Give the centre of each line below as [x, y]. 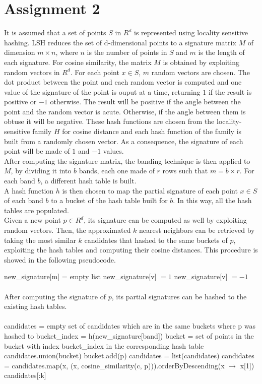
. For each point [95, 72]
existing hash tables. [36, 306]
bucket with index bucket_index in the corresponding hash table [104, 345]
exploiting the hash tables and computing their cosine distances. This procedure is [131, 250]
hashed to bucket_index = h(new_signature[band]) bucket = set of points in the [129, 335]
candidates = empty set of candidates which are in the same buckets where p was [130, 326]
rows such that [185, 171]
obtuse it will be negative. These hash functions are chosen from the [109, 121]
